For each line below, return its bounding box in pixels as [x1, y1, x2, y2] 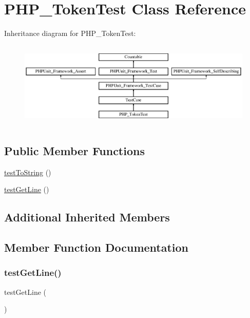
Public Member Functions [4, 142, 145, 158]
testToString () [4, 166, 51, 177]
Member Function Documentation [4, 239, 189, 255]
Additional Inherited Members [4, 209, 170, 225]
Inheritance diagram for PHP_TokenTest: [4, 28, 136, 39]
